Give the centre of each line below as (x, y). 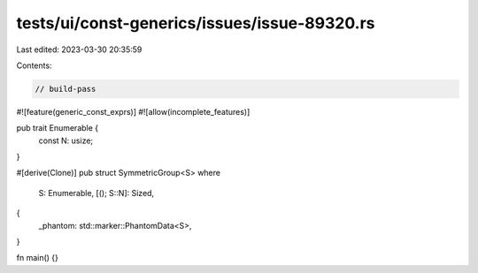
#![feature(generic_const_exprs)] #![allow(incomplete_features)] (133, 111)
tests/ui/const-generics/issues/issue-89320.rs (196, 23)
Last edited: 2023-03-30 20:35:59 (79, 49)
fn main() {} (38, 258)
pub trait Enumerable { (58, 128)
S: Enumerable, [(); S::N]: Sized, (96, 193)
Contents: (34, 65)
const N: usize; (66, 140)
